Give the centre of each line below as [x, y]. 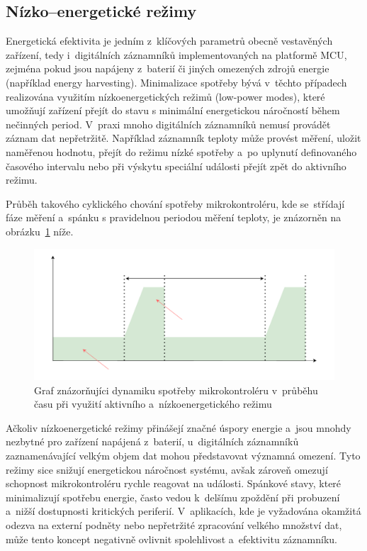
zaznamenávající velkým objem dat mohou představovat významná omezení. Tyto [183, 455]
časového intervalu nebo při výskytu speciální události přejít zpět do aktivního [176, 166]
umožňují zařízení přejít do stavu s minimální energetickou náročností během [173, 110]
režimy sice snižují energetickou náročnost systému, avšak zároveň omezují [167, 469]
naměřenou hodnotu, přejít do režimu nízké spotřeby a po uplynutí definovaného [181, 151]
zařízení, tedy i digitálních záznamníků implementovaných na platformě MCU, [176, 54]
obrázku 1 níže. [40, 231]
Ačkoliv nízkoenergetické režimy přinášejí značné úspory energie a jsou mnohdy [179, 427]
